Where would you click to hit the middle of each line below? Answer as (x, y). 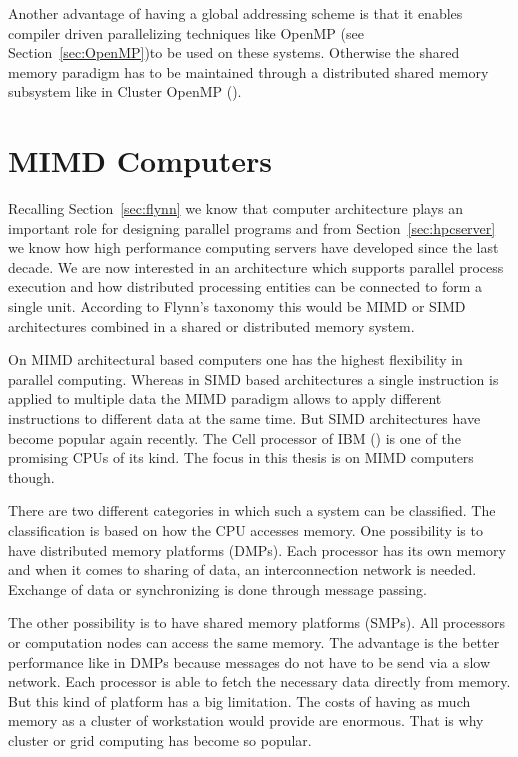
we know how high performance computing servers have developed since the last (253, 247)
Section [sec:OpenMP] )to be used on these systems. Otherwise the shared (234, 52)
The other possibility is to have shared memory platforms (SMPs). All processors (256, 622)
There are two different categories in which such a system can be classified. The (252, 510)
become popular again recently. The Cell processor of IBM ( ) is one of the (234, 437)
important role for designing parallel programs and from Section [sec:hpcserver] (252, 227)
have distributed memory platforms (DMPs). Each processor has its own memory (257, 549)
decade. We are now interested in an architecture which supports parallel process (256, 266)
